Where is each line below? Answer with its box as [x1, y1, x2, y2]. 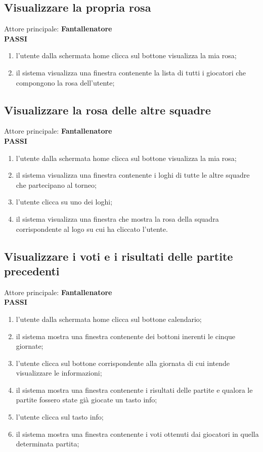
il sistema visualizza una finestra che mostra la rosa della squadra [16, 213, 219, 224]
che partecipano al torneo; [16, 179, 97, 190]
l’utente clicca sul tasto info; [16, 412, 104, 422]
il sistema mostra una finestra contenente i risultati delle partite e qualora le [16, 384, 253, 395]
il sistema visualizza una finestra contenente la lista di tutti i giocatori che [16, 67, 246, 77]
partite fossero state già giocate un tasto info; [16, 394, 157, 405]
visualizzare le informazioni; [16, 367, 102, 378]
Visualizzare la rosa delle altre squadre [4, 102, 211, 117]
